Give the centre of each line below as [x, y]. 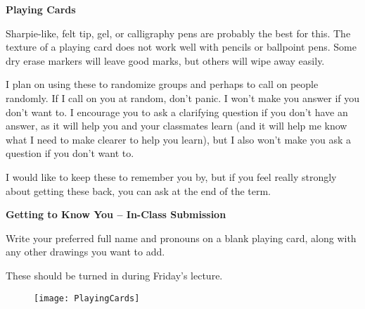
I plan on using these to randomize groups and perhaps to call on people [162, 84]
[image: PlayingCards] [87, 298]
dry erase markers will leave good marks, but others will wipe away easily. [165, 60]
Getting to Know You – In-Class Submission [116, 214]
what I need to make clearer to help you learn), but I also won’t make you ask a [178, 139]
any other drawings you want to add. [85, 252]
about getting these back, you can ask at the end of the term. [139, 190]
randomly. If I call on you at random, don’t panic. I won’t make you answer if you [183, 97]
